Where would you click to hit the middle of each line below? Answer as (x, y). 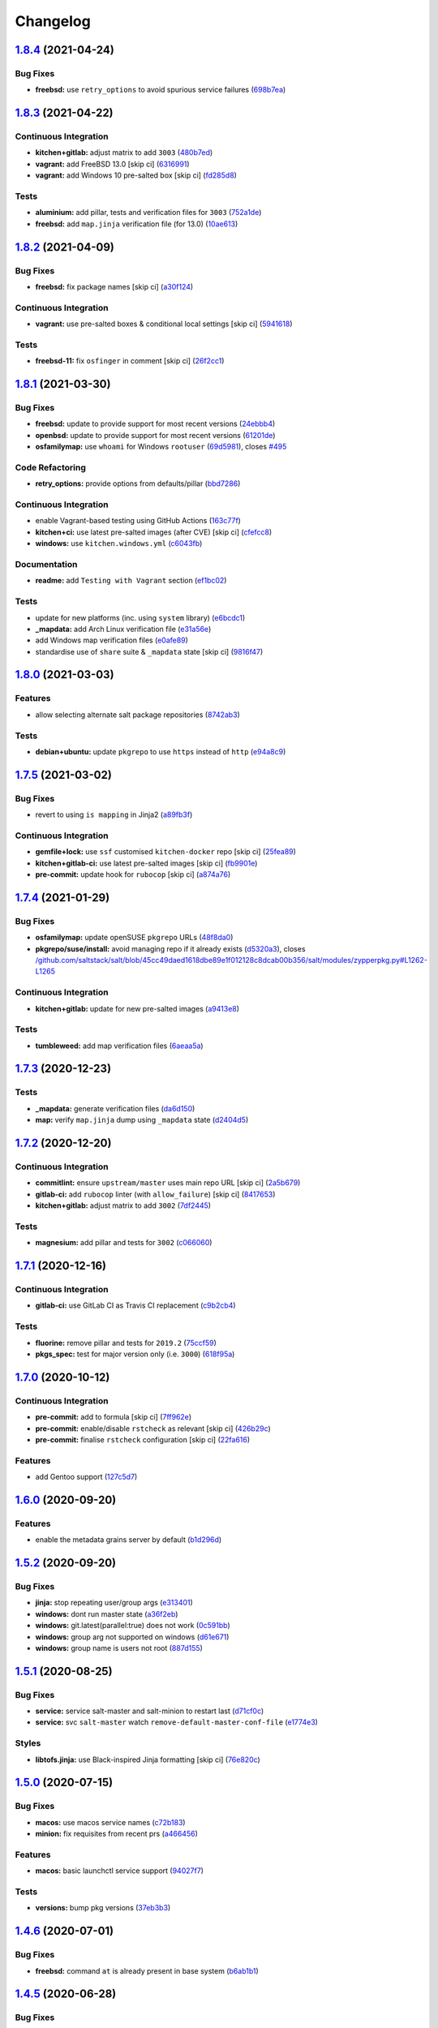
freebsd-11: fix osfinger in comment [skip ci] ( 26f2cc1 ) (130, 361)
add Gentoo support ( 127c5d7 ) (86, 1477)
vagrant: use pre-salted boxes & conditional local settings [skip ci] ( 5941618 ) (164, 324)
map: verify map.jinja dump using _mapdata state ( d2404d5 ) (142, 1120)
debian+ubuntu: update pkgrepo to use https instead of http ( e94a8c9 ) (161, 751)
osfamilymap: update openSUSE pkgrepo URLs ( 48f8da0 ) (134, 938)
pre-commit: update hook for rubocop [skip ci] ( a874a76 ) (133, 874)
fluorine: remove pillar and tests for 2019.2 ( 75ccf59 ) (126, 1343)
